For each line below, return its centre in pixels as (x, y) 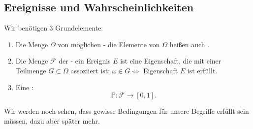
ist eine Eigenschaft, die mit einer (171, 61)
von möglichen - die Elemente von (109, 44)
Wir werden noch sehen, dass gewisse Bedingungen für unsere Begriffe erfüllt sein (126, 111)
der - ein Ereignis (85, 61)
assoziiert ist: (90, 70)
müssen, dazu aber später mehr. (52, 120)
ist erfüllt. (202, 70)
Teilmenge (31, 70)
